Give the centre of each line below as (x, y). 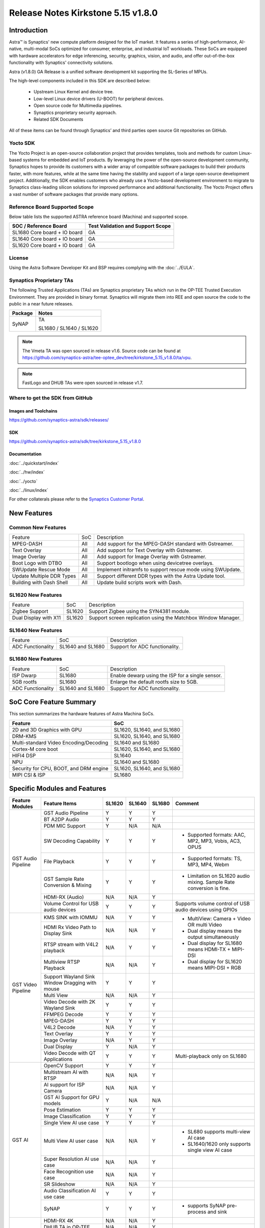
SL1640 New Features (36, 630)
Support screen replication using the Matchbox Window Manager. (165, 618)
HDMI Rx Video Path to (70, 927)
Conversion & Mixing (67, 885)
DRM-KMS (24, 736)
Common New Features (38, 528)
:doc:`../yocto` (23, 481)
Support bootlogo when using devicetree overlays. (155, 563)
